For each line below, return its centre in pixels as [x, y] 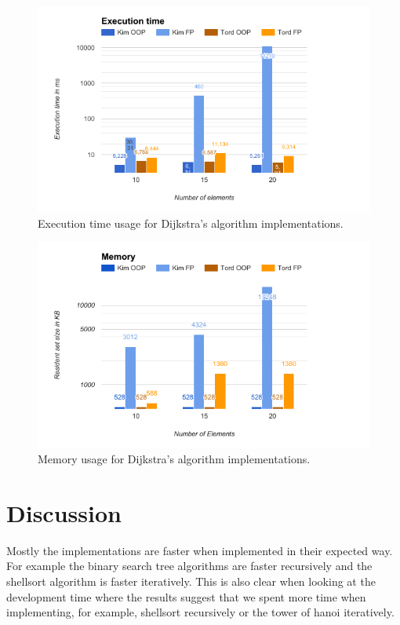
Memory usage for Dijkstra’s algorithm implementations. [174, 459]
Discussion [64, 512]
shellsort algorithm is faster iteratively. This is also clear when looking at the [191, 581]
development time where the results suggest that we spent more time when [186, 596]
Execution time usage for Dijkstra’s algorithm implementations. [191, 223]
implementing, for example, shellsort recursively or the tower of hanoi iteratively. [200, 612]
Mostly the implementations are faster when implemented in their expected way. [200, 550]
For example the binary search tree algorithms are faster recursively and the [189, 566]
